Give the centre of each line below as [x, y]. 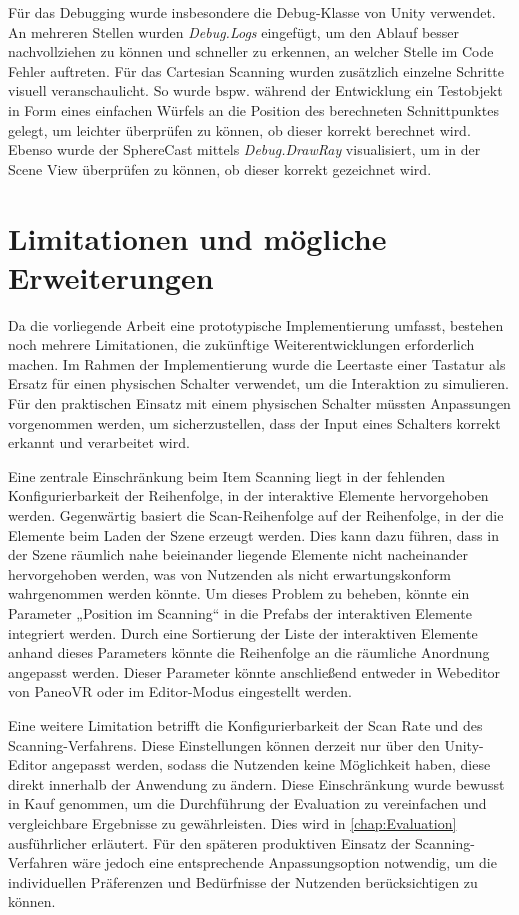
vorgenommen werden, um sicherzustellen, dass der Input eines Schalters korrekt [254, 422]
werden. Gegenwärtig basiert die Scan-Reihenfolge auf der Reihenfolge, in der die [256, 515]
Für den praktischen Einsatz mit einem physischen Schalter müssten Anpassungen [259, 403]
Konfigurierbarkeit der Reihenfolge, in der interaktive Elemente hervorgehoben [248, 495]
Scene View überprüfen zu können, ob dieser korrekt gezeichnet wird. [220, 168]
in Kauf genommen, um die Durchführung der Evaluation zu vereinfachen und [247, 803]
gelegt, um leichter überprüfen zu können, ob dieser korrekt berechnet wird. [239, 129]
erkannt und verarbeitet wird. [99, 442]
